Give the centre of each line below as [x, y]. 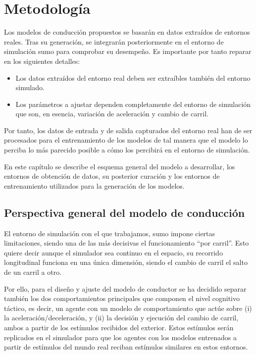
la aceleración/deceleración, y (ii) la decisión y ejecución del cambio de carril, [121, 318]
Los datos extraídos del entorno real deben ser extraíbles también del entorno [133, 77]
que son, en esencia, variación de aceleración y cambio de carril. [112, 114]
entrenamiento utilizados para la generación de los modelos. [94, 185]
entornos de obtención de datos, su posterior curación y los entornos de [112, 176]
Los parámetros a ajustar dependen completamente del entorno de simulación [133, 104]
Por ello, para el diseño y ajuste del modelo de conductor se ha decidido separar [125, 288]
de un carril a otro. [33, 272]
